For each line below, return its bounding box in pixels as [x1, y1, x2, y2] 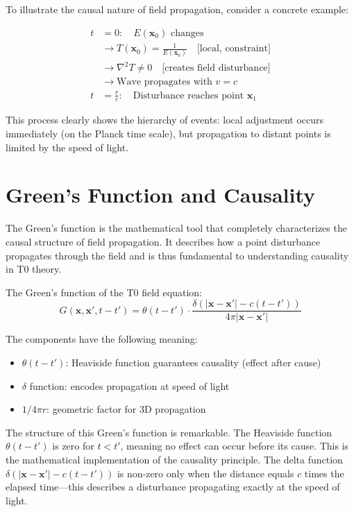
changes [170, 28, 204, 38]
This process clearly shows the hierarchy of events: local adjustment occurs [6, 112, 324, 127]
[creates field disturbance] [162, 63, 271, 73]
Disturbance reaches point [133, 90, 244, 101]
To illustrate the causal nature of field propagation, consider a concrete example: [6, 2, 348, 16]
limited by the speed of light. [6, 139, 129, 154]
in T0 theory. [6, 262, 62, 276]
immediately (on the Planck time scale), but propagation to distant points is [6, 126, 331, 141]
